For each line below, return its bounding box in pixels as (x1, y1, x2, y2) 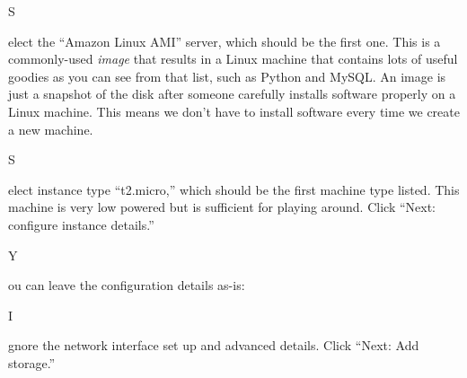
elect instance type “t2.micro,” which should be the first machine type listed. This (8, 180, 460, 198)
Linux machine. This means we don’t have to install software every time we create (8, 101, 460, 120)
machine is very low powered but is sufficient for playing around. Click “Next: (8, 198, 436, 216)
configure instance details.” (8, 215, 154, 233)
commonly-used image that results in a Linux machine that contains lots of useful (8, 49, 458, 68)
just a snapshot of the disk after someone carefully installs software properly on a (8, 84, 456, 103)
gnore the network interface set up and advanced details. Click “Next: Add (8, 336, 419, 355)
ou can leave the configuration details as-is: (8, 276, 245, 294)
